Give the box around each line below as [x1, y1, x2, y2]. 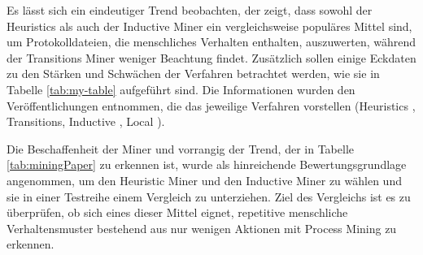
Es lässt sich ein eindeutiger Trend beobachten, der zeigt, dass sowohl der [7, 2, 373, 18]
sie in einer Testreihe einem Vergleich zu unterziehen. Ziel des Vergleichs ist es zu [7, 188, 411, 205]
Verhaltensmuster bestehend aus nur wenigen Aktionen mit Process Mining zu [7, 219, 397, 236]
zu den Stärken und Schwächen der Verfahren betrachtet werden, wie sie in [7, 65, 380, 82]
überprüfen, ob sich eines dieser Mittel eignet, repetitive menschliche [7, 204, 348, 221]
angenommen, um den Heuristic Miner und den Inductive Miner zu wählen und [7, 171, 402, 188]
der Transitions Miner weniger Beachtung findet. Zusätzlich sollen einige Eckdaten [7, 49, 416, 66]
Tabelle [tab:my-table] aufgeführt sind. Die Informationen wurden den [7, 80, 355, 97]
